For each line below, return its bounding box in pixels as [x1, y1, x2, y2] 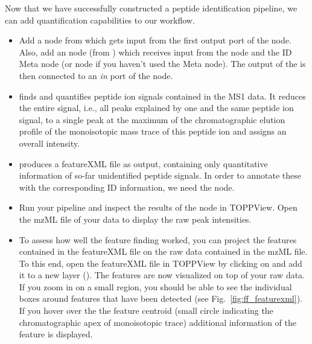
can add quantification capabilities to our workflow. [5, 13, 195, 26]
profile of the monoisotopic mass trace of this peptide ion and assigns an [19, 125, 287, 138]
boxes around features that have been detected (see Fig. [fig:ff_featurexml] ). [19, 292, 302, 305]
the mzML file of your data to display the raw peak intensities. [19, 212, 252, 225]
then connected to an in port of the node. [19, 69, 173, 81]
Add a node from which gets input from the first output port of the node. [19, 34, 291, 46]
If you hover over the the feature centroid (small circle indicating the [19, 304, 273, 317]
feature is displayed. [19, 328, 93, 340]
